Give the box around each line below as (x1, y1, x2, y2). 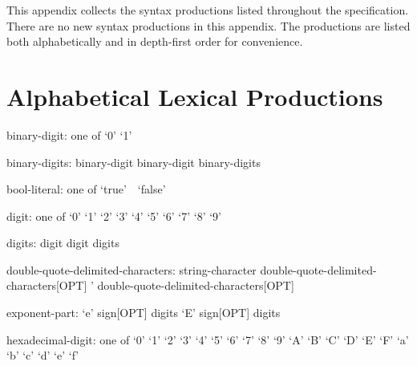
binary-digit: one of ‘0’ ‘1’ (6, 126, 132, 143)
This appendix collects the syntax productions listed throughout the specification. (6, 2, 409, 18)
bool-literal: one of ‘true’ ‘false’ (6, 181, 166, 197)
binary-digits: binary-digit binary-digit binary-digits (6, 153, 261, 170)
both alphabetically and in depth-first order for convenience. (6, 33, 303, 50)
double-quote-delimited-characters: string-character (6, 261, 257, 278)
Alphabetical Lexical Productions (6, 79, 383, 112)
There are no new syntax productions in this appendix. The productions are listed (6, 17, 411, 34)
